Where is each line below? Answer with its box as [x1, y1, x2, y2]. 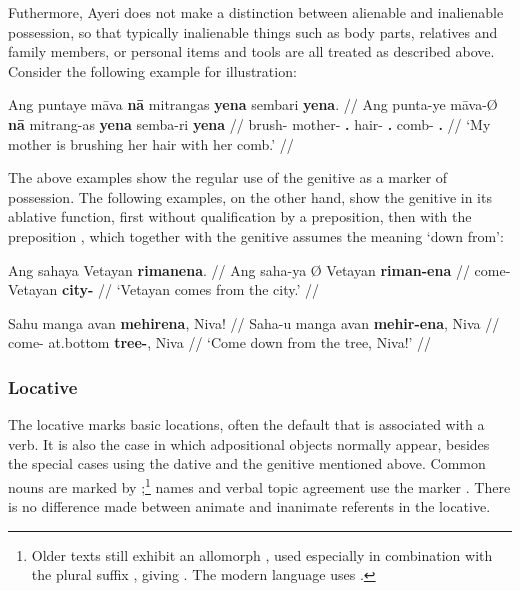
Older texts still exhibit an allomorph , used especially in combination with [31, 544, 493, 565]
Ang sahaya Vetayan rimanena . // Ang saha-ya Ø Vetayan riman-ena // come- [8, 259, 511, 280]
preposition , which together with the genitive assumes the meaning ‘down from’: [8, 225, 504, 246]
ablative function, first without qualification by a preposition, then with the [8, 206, 472, 227]
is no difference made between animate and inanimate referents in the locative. [8, 496, 491, 517]
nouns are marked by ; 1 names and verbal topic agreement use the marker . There [8, 473, 511, 497]
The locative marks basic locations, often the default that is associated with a [8, 414, 485, 435]
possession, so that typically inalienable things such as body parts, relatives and [8, 21, 498, 42]
